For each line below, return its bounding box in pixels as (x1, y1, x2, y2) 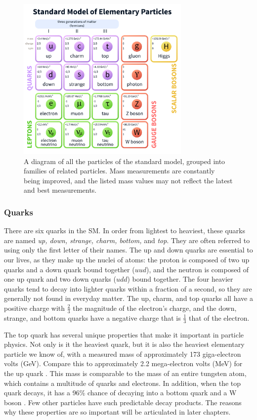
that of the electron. (188, 312, 250, 323)
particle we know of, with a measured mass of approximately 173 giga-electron (4, 348, 241, 359)
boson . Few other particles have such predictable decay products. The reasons (4, 397, 242, 407)
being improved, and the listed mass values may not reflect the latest (24, 175, 233, 185)
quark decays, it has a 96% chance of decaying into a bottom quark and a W (4, 387, 237, 398)
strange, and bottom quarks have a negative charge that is (4, 312, 181, 323)
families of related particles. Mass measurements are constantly (24, 166, 215, 176)
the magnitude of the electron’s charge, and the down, (73, 302, 237, 313)
